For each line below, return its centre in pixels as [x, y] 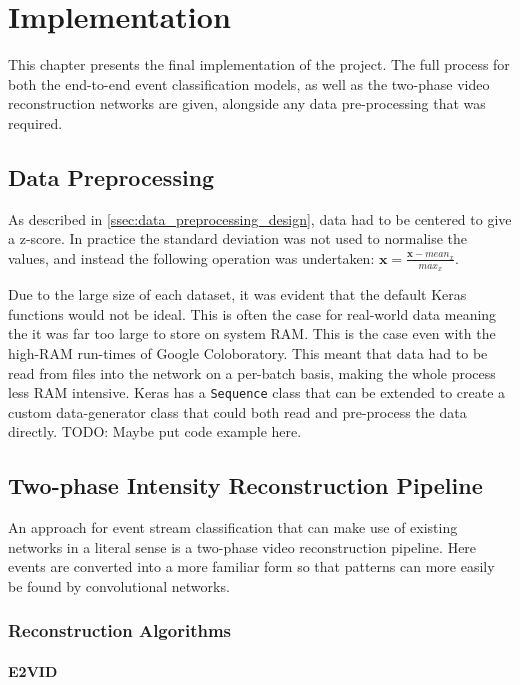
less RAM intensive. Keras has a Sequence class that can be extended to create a [257, 392]
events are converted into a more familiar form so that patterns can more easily [251, 566]
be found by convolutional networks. [119, 585]
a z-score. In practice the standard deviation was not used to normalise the [238, 238]
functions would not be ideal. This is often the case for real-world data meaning [252, 313]
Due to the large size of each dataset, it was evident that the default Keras [237, 294]
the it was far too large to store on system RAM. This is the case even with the [252, 333]
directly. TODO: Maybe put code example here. [155, 431]
